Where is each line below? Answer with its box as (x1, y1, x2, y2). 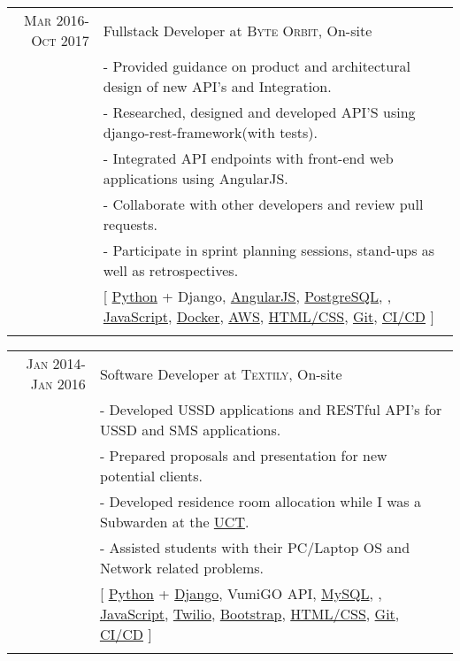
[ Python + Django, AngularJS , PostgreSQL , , (103, 286, 392, 306)
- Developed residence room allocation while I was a (99, 491, 421, 511)
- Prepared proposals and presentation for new (99, 445, 387, 465)
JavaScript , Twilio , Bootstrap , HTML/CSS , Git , (99, 603, 400, 624)
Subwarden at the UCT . (99, 511, 249, 532)
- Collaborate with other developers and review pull (103, 194, 424, 214)
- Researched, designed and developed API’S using (103, 102, 416, 122)
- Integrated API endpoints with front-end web (103, 148, 394, 168)
